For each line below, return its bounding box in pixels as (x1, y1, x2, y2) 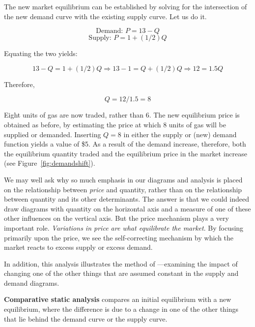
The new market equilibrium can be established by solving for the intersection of (4, 1, 247, 11)
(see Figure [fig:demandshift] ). (4, 158, 95, 168)
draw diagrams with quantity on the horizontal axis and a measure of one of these (4, 203, 251, 213)
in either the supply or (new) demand (123, 129, 237, 139)
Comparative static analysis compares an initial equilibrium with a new (4, 294, 231, 304)
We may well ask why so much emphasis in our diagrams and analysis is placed (4, 174, 243, 184)
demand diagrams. (4, 277, 59, 288)
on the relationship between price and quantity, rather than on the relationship (4, 184, 242, 194)
